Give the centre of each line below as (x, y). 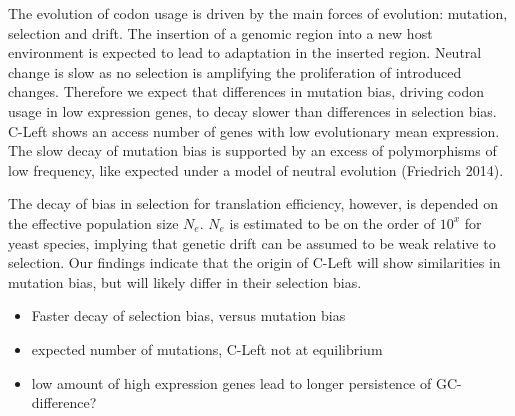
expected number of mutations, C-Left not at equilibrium (207, 348)
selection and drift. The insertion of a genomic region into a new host (220, 32)
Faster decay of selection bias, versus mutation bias (188, 315)
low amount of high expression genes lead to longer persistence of (231, 382)
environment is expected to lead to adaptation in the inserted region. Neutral (245, 52)
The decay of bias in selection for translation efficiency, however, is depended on (253, 203)
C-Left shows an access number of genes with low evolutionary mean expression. (254, 130)
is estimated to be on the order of (332, 222)
